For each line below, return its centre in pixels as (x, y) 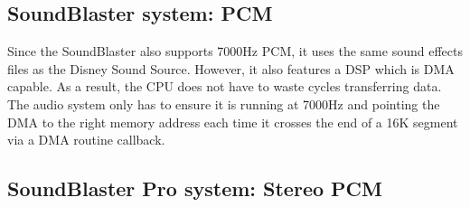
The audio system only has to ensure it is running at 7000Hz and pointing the (224, 103)
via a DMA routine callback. (86, 140)
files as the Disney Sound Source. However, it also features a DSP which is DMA (231, 68)
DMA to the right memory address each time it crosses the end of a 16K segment (233, 122)
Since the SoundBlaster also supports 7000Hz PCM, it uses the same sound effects (235, 51)
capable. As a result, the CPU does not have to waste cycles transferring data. (225, 86)
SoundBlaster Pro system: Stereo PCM (195, 188)
